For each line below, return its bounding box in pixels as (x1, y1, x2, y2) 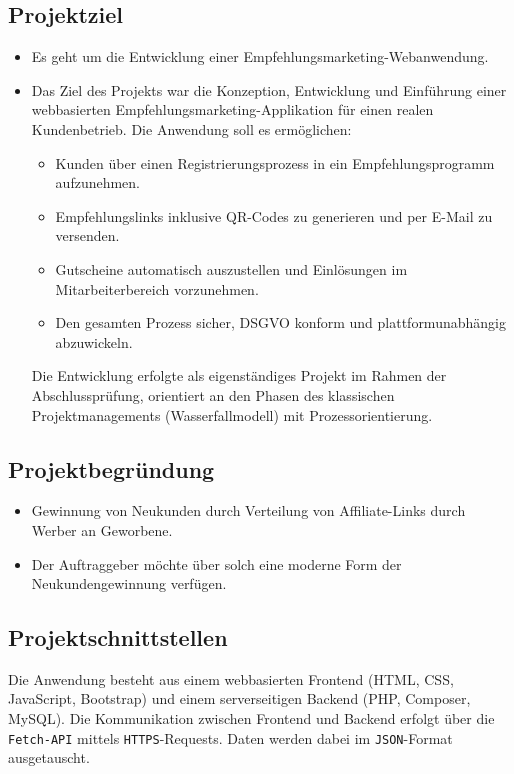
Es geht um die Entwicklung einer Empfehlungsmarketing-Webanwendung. (31, 46, 489, 67)
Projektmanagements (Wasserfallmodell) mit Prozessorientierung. (31, 404, 433, 425)
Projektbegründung (8, 453, 215, 484)
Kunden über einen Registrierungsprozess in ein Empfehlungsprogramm (55, 152, 495, 173)
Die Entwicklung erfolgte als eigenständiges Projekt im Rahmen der (31, 365, 447, 386)
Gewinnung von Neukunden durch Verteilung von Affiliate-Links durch (31, 500, 466, 521)
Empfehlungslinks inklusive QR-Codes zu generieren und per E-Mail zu (55, 205, 493, 226)
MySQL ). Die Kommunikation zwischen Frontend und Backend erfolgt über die (8, 708, 495, 729)
